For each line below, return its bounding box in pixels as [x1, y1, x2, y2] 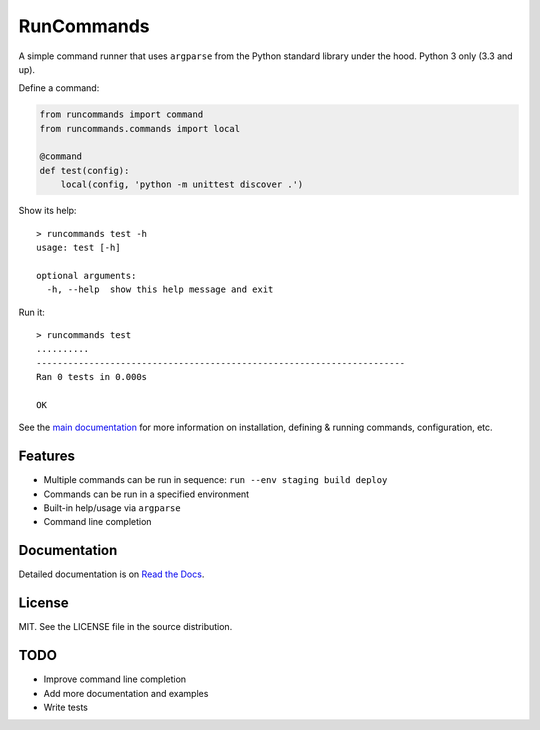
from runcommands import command [39, 109, 204, 120]
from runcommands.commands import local [39, 123, 240, 134]
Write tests [43, 701, 89, 713]
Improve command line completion [43, 673, 187, 685]
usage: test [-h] [36, 242, 121, 254]
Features [18, 448, 75, 465]
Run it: [18, 306, 45, 318]
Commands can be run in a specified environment [43, 488, 250, 500]
